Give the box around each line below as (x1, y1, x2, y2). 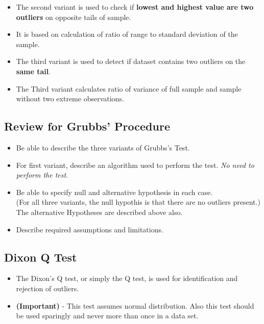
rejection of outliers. (16, 283, 79, 293)
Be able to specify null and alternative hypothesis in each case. (16, 186, 213, 197)
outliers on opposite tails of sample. (16, 11, 131, 22)
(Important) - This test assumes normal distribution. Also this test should (16, 300, 254, 311)
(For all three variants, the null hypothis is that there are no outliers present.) (16, 197, 260, 207)
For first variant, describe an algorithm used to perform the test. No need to (16, 159, 254, 170)
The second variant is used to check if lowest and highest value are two (16, 2, 254, 12)
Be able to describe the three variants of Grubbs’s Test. (16, 142, 190, 153)
